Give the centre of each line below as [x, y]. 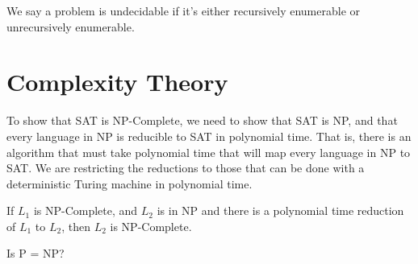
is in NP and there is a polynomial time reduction [280, 210]
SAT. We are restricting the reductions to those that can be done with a [186, 168]
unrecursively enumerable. [71, 26]
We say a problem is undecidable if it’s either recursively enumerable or [184, 10]
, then [76, 226]
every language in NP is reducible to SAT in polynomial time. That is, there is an [209, 136]
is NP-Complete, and [86, 210]
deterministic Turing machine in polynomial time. [130, 183]
